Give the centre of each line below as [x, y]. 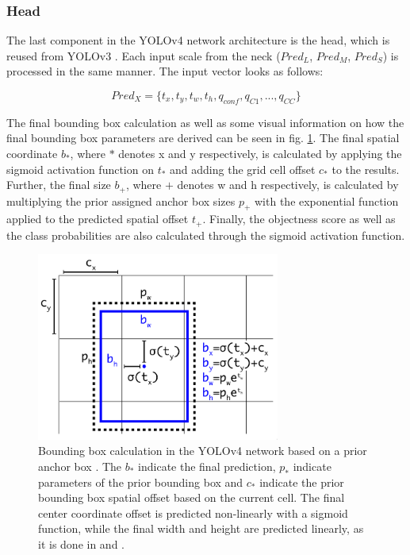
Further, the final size [59, 185]
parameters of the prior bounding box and [141, 482]
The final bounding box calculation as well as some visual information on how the [205, 122]
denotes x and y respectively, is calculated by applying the [260, 153]
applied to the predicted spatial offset [98, 219]
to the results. [366, 169]
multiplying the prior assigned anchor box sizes [121, 200]
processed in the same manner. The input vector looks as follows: [165, 71]
